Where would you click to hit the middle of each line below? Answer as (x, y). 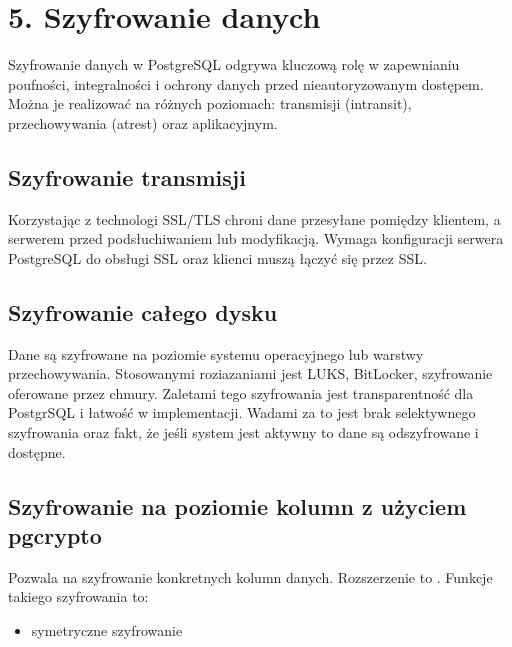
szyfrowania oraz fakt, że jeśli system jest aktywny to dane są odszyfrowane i (243, 432)
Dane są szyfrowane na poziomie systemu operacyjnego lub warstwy (216, 353)
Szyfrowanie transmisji (127, 176)
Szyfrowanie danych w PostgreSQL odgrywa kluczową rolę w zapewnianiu (234, 64)
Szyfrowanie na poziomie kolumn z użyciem (237, 505)
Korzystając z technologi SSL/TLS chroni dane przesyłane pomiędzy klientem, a (254, 218)
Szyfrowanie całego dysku (143, 311)
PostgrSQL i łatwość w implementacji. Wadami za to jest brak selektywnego (242, 412)
